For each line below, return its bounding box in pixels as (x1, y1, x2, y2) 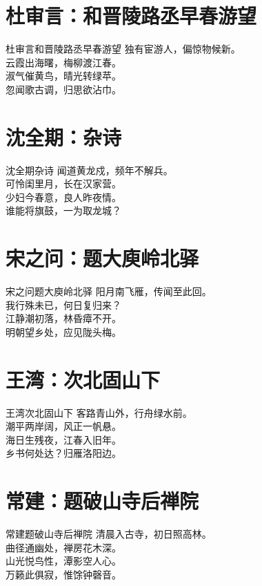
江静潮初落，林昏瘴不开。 (6, 311, 121, 325)
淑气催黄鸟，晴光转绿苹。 (6, 68, 121, 83)
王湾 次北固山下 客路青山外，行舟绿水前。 (6, 405, 192, 419)
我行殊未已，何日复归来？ (6, 297, 121, 312)
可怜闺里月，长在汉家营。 (6, 176, 121, 191)
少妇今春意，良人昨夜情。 (6, 189, 121, 204)
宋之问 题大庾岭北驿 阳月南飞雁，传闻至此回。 (6, 284, 212, 299)
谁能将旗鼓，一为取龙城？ (6, 203, 121, 218)
